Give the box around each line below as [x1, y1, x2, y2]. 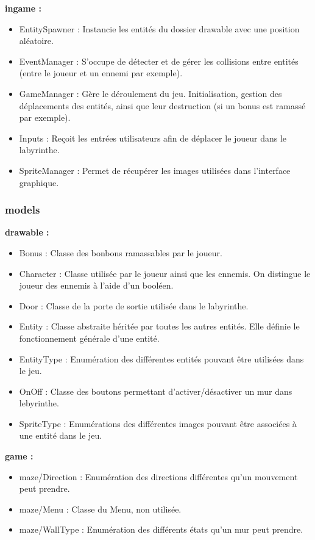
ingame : [5, 2, 41, 14]
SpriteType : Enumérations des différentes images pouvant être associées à [19, 417, 297, 430]
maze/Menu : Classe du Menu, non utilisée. [19, 502, 182, 515]
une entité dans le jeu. [19, 429, 102, 442]
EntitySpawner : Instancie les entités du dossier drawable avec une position [19, 22, 300, 35]
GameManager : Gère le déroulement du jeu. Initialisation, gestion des [19, 87, 282, 99]
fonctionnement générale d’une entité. [19, 331, 160, 344]
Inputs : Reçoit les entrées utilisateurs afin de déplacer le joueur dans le [19, 131, 287, 144]
